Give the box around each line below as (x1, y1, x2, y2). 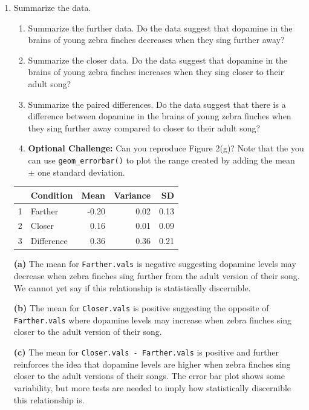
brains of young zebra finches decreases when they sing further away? (28, 33, 285, 46)
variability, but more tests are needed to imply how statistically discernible (13, 381, 291, 394)
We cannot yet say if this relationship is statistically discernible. (13, 281, 251, 294)
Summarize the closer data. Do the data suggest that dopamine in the (28, 53, 288, 66)
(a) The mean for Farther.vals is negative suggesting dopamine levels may (13, 257, 296, 270)
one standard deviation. (37, 165, 125, 178)
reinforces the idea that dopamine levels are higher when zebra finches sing (13, 357, 291, 370)
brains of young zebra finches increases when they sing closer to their (28, 65, 284, 78)
